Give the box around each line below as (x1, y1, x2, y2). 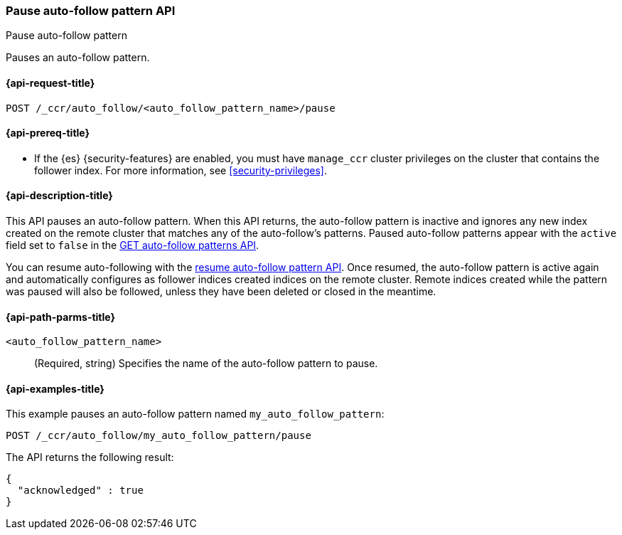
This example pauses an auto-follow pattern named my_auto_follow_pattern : (6, 408, 385, 420)
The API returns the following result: (6, 451, 174, 464)
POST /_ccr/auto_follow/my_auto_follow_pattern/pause (6, 430, 311, 442)
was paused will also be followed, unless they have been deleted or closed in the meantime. (6, 285, 436, 298)
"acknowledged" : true (17, 484, 144, 497)
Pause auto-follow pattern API (6, 4, 176, 18)
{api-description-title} (6, 189, 113, 202)
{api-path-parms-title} (6, 310, 116, 323)
